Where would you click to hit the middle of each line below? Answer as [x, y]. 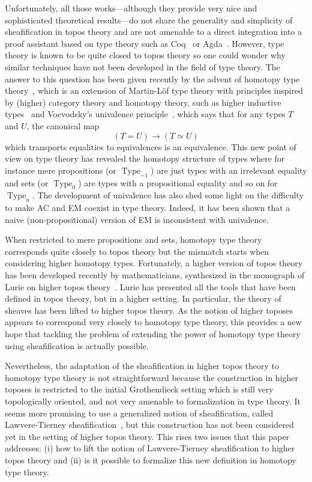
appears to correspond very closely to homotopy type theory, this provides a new [153, 322]
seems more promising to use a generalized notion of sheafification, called [139, 413]
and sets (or [27, 182]
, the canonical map [63, 125]
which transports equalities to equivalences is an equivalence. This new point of [151, 146]
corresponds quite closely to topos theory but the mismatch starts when [137, 251]
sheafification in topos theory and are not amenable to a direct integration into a [153, 32]
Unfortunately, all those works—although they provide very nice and [131, 8]
